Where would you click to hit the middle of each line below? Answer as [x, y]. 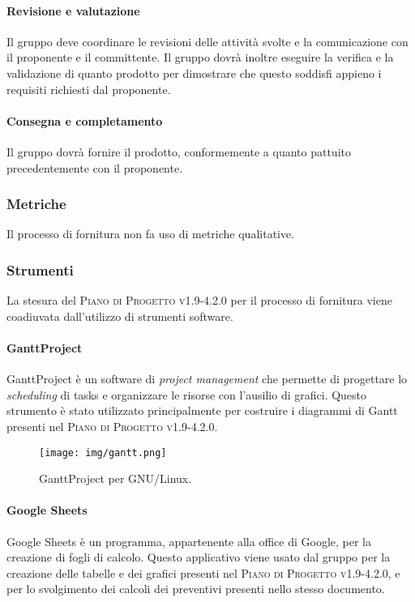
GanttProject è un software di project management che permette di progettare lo [207, 379]
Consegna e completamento [85, 120]
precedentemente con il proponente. [95, 167]
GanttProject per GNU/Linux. [116, 478]
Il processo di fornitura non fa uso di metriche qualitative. [151, 234]
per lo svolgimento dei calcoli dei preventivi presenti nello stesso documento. [196, 589]
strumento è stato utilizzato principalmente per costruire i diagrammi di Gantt [202, 410]
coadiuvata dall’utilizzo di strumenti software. [120, 316]
